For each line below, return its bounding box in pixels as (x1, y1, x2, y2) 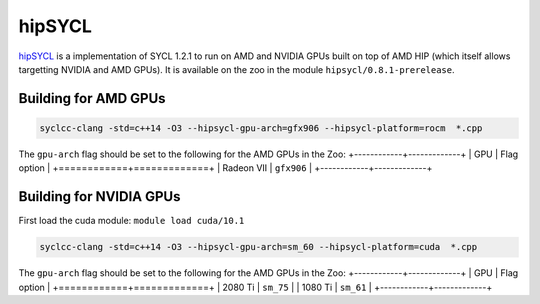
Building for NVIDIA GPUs (18, 188, 181, 205)
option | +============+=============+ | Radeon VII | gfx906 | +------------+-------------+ (18, 162, 433, 174)
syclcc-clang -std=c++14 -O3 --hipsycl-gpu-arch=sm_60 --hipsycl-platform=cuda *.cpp (39, 241, 478, 253)
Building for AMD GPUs (18, 90, 166, 107)
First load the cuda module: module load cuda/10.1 (18, 215, 245, 227)
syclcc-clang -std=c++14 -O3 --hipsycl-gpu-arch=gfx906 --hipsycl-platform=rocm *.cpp (39, 122, 483, 134)
